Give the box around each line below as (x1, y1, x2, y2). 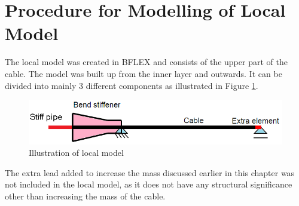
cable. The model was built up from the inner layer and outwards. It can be (5, 67, 282, 79)
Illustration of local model (29, 146, 124, 159)
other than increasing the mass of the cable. (5, 190, 166, 202)
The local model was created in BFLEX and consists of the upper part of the (5, 56, 288, 68)
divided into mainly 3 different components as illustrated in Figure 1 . (5, 79, 258, 91)
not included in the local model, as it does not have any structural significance (5, 178, 292, 190)
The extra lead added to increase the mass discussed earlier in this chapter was (5, 166, 295, 179)
